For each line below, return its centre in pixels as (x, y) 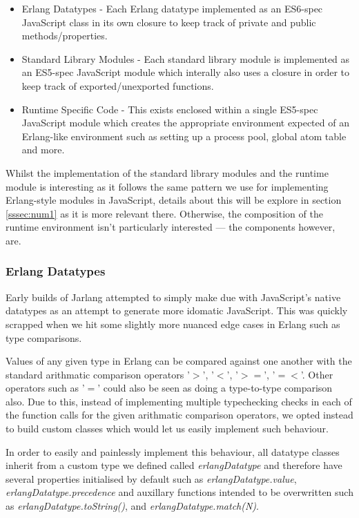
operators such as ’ (45, 388)
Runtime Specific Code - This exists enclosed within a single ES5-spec (170, 109)
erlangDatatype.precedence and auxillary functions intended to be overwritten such (179, 492)
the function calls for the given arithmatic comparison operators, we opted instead (179, 415)
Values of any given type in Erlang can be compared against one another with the (179, 361)
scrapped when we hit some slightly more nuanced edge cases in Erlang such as (173, 324)
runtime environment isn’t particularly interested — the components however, (171, 227)
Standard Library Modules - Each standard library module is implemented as (186, 58)
